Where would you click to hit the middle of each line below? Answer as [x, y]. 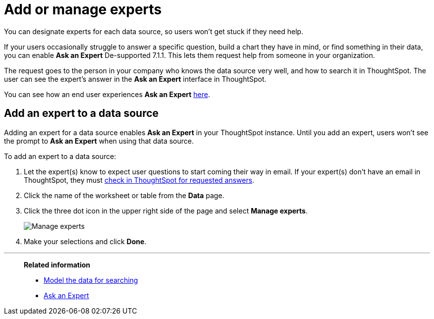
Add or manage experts [83, 9]
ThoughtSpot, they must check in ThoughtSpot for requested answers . [139, 180]
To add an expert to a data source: [60, 156]
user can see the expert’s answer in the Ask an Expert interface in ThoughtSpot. [135, 79]
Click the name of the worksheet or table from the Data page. [124, 195]
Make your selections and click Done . [85, 241]
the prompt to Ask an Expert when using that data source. [99, 141]
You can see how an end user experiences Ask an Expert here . [107, 94]
